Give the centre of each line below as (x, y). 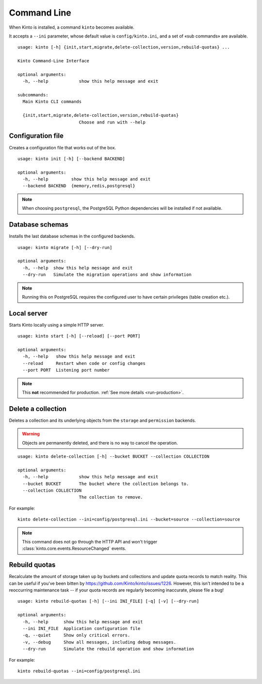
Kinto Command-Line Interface (54, 61)
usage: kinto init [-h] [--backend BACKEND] (72, 159)
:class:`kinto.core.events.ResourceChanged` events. (74, 549)
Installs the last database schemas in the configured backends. (72, 236)
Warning (31, 434)
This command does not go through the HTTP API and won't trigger (90, 541)
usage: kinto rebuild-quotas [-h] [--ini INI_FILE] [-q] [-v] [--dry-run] (108, 601)
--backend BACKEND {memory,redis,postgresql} (79, 186)
